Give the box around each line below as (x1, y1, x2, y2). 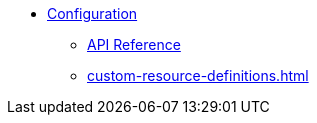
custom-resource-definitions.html (87, 67, 309, 84)
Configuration (47, 5, 138, 22)
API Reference (87, 36, 181, 53)
